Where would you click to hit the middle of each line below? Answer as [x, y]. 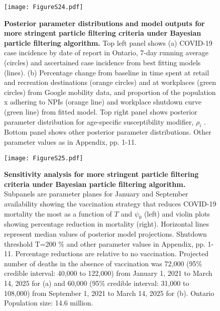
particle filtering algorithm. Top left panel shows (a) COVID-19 [108, 42]
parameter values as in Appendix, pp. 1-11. [70, 141]
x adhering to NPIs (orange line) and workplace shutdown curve [103, 102]
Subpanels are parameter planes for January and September [96, 194]
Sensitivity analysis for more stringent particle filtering [101, 174]
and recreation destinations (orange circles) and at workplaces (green [110, 82]
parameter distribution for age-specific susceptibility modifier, [99, 121]
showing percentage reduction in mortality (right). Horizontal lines [106, 224]
